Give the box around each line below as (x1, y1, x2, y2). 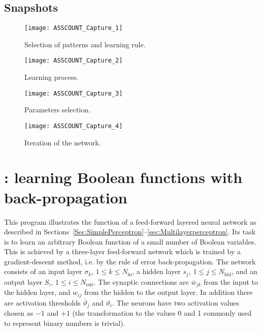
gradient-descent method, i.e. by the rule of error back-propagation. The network (4, 256, 256, 266)
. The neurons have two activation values (112, 297, 240, 308)
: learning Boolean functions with (4, 167, 243, 188)
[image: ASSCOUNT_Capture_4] (24, 122, 123, 130)
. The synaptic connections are (93, 276, 189, 287)
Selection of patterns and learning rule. (24, 39, 146, 49)
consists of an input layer (4, 266, 82, 277)
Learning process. (24, 72, 79, 82)
